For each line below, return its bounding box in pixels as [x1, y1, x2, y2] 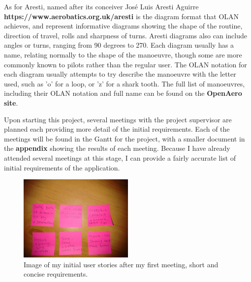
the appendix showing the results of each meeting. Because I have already [4, 143, 230, 153]
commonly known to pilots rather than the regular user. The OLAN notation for [4, 59, 247, 69]
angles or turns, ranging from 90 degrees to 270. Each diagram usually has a [4, 40, 234, 50]
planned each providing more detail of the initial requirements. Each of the [4, 124, 230, 134]
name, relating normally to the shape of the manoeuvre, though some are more [4, 49, 242, 59]
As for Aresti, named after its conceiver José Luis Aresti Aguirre [4, 1, 199, 11]
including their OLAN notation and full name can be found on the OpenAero [4, 88, 242, 98]
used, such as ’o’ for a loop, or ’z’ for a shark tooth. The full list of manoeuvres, [4, 78, 245, 88]
